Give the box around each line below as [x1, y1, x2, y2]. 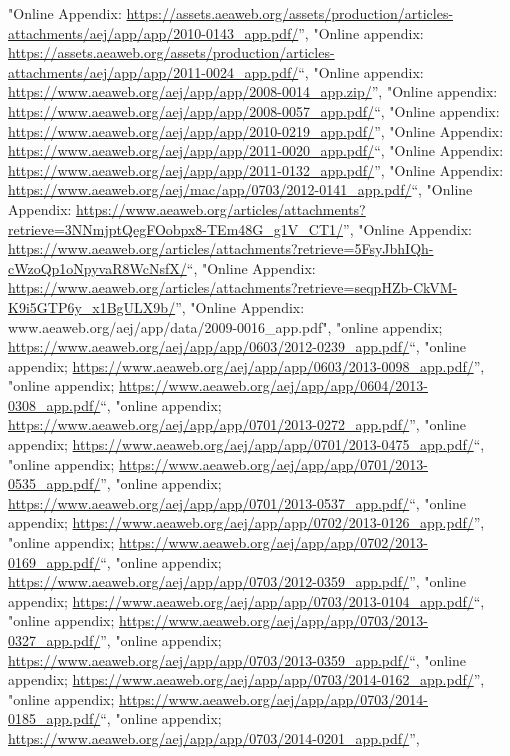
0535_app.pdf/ [8, 473, 101, 494]
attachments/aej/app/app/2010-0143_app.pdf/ [8, 22, 299, 43]
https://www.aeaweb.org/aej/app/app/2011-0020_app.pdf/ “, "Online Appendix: [8, 140, 504, 161]
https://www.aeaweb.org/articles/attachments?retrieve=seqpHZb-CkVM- [8, 277, 458, 298]
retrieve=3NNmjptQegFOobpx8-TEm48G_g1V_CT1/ [8, 218, 344, 239]
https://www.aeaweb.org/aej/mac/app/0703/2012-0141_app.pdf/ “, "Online [8, 179, 473, 200]
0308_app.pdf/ [8, 394, 101, 415]
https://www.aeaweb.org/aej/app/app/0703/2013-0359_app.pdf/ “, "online [8, 649, 467, 670]
